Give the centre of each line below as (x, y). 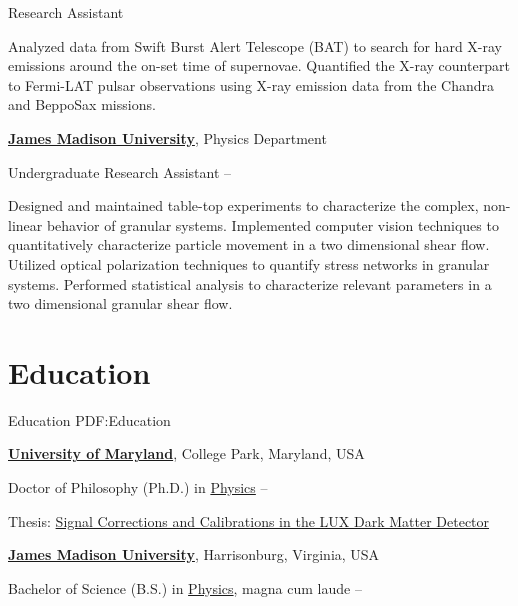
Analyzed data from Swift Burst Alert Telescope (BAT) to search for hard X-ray (255, 45)
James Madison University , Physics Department (167, 137)
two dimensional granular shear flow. (120, 303)
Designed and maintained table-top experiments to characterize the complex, (243, 205)
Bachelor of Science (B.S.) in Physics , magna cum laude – (185, 587)
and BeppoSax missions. (82, 104)
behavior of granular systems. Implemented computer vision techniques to (272, 224)
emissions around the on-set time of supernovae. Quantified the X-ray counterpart (259, 65)
